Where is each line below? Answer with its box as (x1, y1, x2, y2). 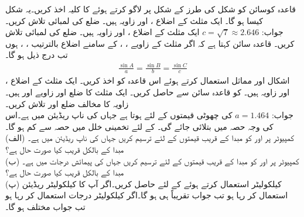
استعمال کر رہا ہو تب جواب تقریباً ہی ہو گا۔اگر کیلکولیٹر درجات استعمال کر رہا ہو (5, 189, 288, 201)
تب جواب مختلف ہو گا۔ (5, 200, 86, 212)
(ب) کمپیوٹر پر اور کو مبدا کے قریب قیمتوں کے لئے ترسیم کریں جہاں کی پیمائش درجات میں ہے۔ (5, 154, 299, 167)
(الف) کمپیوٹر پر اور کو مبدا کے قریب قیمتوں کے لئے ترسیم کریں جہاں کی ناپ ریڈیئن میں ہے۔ (5, 132, 295, 144)
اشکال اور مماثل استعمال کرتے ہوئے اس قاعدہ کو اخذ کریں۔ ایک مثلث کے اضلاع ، (5, 74, 290, 87)
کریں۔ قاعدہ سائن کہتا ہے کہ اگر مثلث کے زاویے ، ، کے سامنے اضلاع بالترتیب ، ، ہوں (5, 37, 295, 49)
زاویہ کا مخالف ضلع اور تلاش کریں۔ (5, 97, 129, 109)
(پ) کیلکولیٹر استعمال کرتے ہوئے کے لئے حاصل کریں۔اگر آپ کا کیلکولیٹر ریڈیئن (5, 177, 282, 190)
